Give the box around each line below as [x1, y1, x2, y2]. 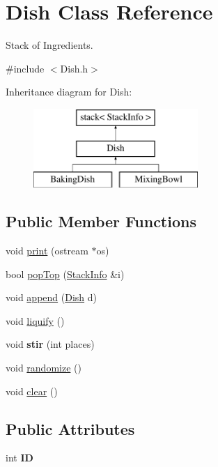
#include [6, 61, 45, 75]
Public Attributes [6, 418, 135, 439]
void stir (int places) [6, 337, 95, 351]
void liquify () [6, 313, 65, 328]
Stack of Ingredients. [6, 38, 93, 52]
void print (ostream [6, 243, 88, 258]
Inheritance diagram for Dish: [6, 84, 132, 99]
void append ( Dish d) [6, 290, 97, 305]
